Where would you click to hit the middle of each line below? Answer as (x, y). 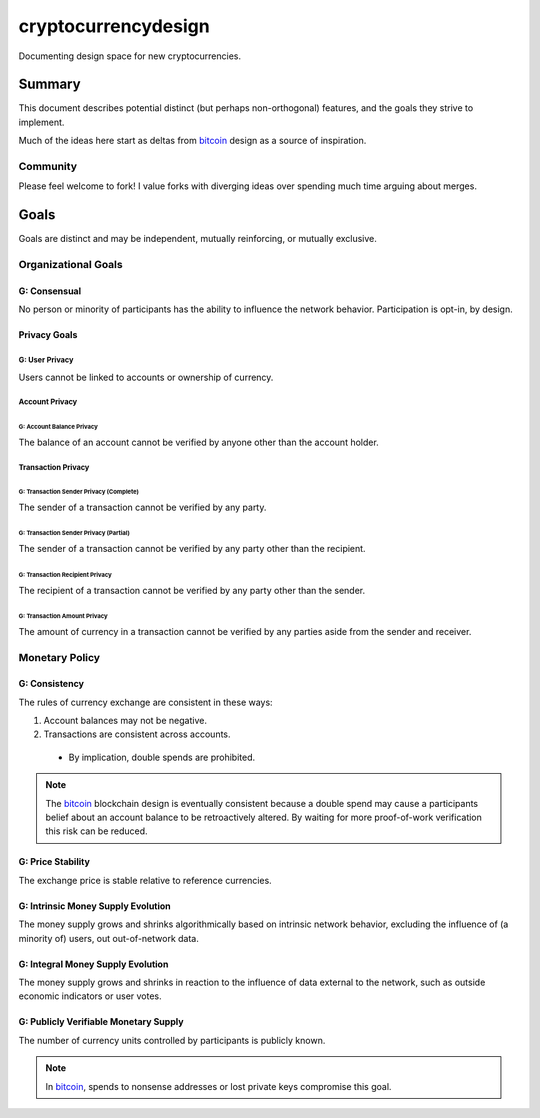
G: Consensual (50, 291)
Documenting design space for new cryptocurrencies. (130, 56)
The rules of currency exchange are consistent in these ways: (146, 702)
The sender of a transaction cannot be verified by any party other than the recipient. (192, 549)
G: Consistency (51, 684)
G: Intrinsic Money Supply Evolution (95, 906)
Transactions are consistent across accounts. (137, 734)
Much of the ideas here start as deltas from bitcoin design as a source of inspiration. (192, 141)
